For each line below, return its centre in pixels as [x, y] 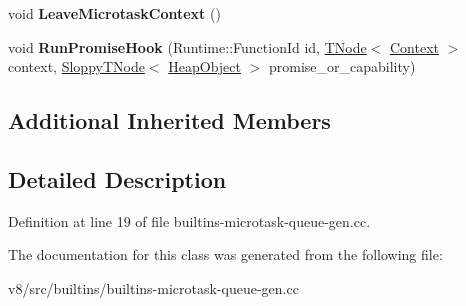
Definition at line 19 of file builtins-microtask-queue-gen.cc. [189, 220]
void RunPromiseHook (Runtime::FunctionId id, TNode [187, 46]
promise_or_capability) [342, 66]
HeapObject [204, 66]
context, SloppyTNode [76, 66]
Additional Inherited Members [169, 120]
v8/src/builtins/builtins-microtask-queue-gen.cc [153, 287]
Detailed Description [117, 178]
